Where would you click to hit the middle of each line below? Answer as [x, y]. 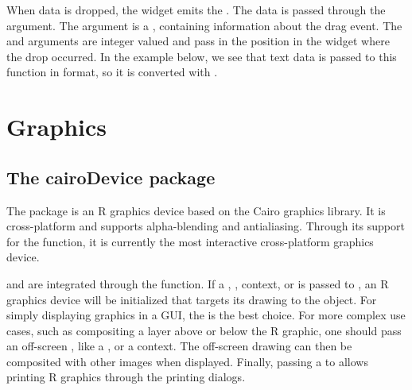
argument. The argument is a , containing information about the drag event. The [204, 25]
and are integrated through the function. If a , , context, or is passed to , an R [198, 283]
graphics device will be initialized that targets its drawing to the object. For [192, 299]
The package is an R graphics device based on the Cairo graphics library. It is [196, 210]
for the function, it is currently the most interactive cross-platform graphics [190, 241]
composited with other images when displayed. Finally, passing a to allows [187, 361]
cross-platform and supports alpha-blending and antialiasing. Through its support [206, 226]
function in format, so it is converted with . [112, 72]
